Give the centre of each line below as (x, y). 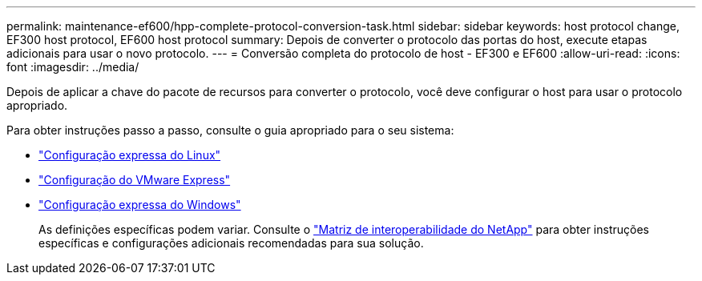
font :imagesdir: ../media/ (73, 67)
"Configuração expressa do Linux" (130, 155)
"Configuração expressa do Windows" (140, 205)
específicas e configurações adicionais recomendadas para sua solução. (231, 243)
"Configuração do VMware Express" (135, 180)
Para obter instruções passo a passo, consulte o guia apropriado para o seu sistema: (230, 130)
